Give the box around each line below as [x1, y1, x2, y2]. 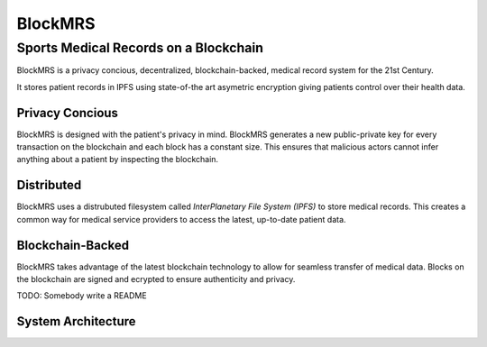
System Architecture [16, 314, 136, 329]
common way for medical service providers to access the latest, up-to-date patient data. [16, 214, 346, 224]
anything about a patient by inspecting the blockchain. [16, 154, 219, 165]
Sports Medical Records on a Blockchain [16, 40, 263, 56]
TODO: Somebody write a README [16, 290, 148, 301]
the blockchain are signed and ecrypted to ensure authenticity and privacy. [16, 274, 296, 285]
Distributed [16, 178, 82, 193]
